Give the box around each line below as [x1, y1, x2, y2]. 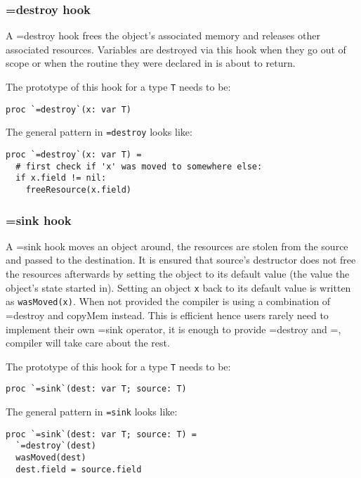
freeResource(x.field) [25, 184, 131, 195]
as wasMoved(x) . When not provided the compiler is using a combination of [6, 294, 331, 309]
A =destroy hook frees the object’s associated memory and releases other [6, 28, 320, 43]
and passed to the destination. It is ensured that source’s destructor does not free [6, 252, 356, 267]
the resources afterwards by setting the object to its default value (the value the [6, 266, 350, 280]
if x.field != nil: [15, 173, 107, 183]
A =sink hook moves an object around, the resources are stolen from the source [6, 238, 348, 253]
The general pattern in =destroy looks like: [6, 124, 192, 139]
